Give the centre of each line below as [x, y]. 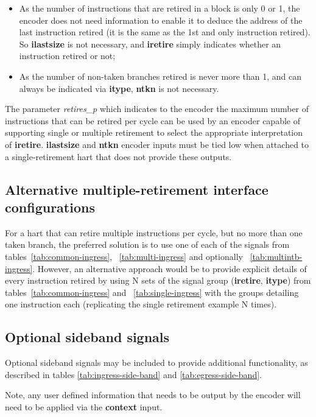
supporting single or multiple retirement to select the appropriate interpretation [154, 132]
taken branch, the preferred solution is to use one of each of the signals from [147, 244]
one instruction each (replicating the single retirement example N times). [141, 304]
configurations [50, 207]
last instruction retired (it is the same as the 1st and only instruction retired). [165, 32]
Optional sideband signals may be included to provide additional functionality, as [156, 363]
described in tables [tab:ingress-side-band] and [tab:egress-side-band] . [133, 374]
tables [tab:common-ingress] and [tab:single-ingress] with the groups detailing [152, 292]
